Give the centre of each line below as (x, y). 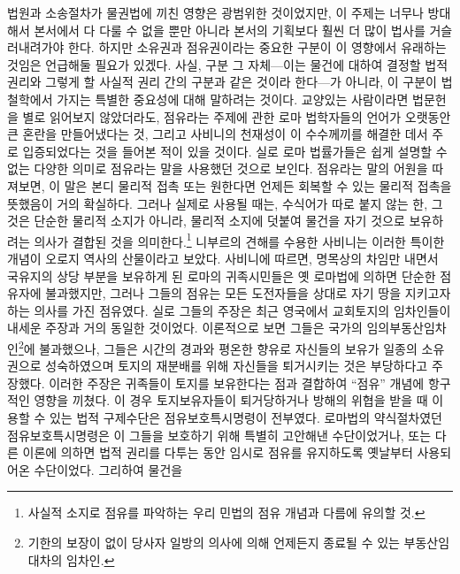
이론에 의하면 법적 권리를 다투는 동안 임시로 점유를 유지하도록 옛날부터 (218, 452)
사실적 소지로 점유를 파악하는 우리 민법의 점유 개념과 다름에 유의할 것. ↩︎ (226, 513)
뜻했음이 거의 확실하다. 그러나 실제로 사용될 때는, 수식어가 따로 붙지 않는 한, (218, 203)
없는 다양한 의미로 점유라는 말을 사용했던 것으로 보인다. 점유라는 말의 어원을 (218, 168)
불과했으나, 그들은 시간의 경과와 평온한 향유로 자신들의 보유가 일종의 (228, 348)
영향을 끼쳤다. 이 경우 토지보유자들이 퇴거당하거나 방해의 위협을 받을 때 (231, 400)
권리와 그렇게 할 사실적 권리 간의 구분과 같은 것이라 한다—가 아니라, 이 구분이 (222, 82)
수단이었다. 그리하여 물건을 (108, 469)
